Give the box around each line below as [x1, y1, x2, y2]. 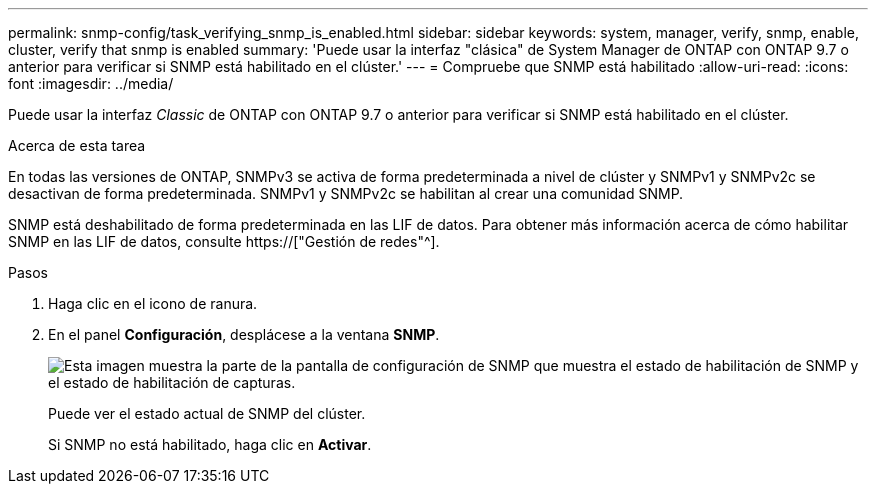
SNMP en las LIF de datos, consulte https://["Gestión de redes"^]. [8, 233, 440, 250]
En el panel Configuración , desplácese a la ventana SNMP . [48, 326, 440, 343]
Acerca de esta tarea [8, 137, 146, 154]
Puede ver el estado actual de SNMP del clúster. [48, 405, 366, 422]
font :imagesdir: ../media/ [8, 75, 174, 92]
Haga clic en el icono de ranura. [48, 295, 258, 312]
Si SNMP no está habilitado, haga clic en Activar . [48, 436, 372, 453]
